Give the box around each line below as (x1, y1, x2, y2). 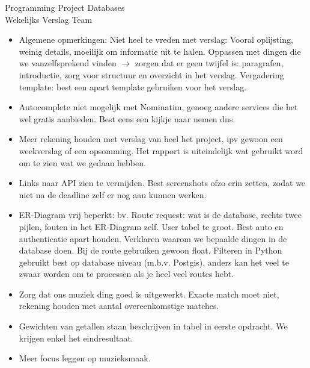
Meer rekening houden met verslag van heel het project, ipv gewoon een (19, 133, 283, 145)
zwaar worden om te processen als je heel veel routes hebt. (19, 267, 234, 280)
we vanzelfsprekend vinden (19, 57, 117, 69)
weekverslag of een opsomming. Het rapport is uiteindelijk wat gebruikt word (19, 144, 303, 157)
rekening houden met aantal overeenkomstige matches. (19, 299, 219, 312)
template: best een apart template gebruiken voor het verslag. (19, 80, 247, 93)
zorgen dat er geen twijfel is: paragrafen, (135, 57, 284, 69)
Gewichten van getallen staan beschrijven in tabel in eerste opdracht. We (19, 320, 288, 332)
